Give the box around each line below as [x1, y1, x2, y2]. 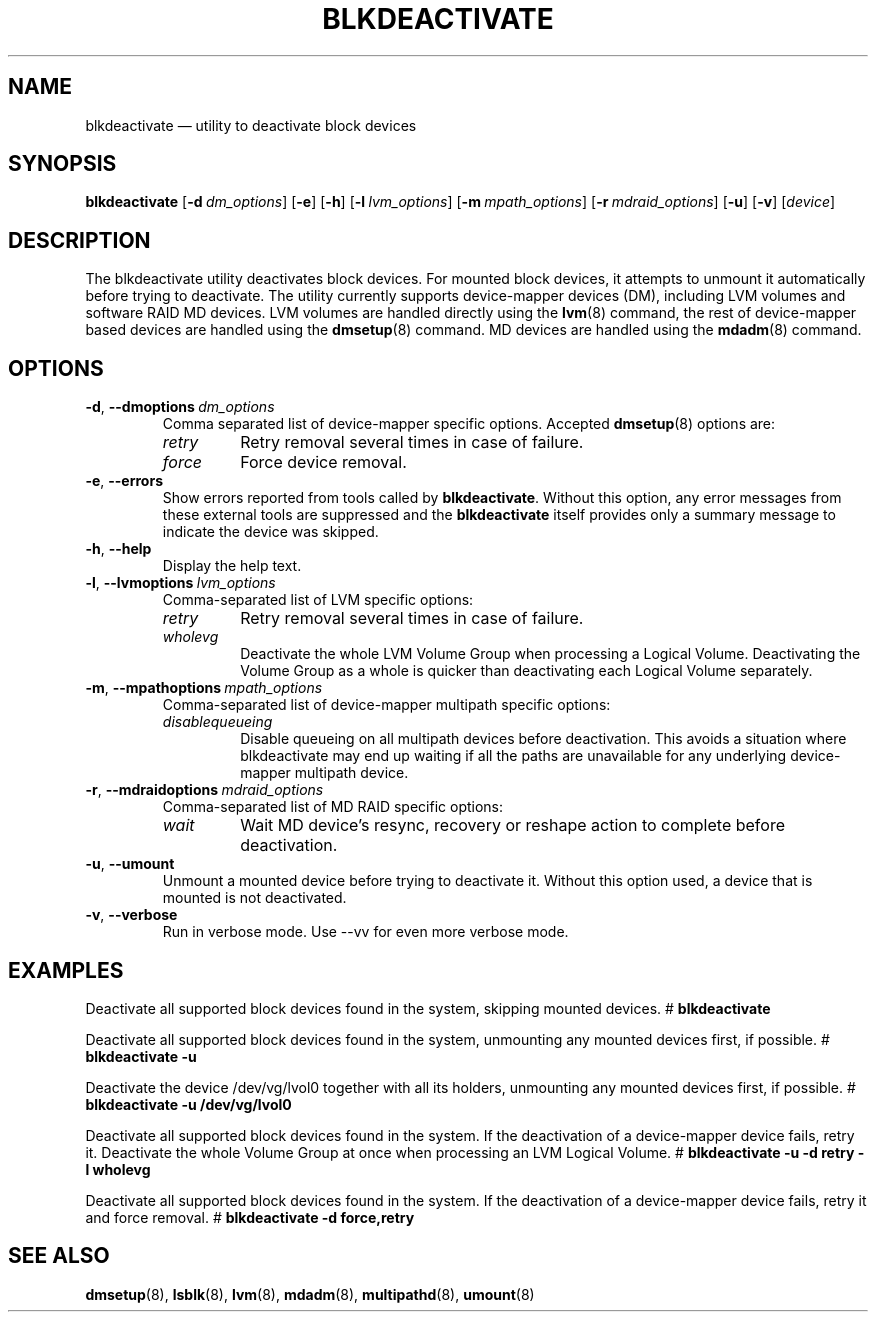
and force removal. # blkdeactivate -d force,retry [85, 1208, 415, 1226]
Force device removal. [240, 452, 407, 473]
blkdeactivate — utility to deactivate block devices [85, 116, 417, 134]
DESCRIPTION [8, 227, 151, 253]
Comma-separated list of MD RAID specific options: [162, 798, 504, 816]
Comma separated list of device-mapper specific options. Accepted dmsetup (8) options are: [162, 415, 776, 433]
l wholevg [85, 1160, 151, 1178]
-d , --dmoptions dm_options [85, 398, 275, 416]
